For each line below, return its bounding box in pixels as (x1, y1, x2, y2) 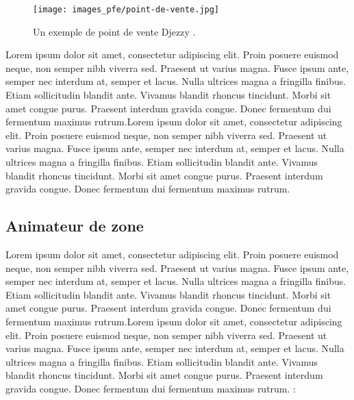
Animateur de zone (5, 215, 144, 236)
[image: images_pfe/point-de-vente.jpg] (33, 5, 220, 14)
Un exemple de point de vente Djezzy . (33, 24, 196, 38)
